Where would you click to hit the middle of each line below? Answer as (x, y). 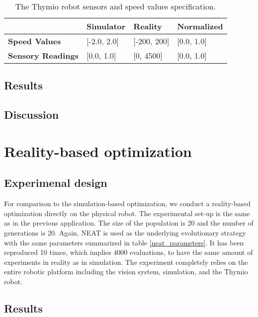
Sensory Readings (43, 55)
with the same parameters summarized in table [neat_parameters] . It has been (124, 242)
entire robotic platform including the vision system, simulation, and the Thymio (126, 272)
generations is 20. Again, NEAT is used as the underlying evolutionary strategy (125, 232)
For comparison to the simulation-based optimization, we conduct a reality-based (128, 203)
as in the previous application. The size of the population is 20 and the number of (129, 223)
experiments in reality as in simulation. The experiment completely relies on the (126, 262)
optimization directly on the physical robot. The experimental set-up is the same (127, 213)
